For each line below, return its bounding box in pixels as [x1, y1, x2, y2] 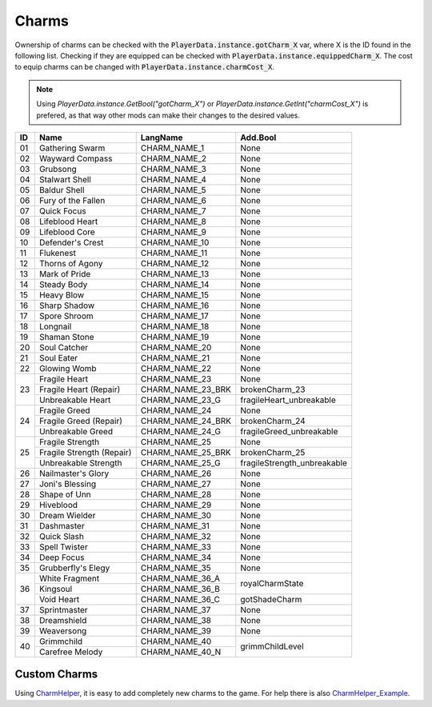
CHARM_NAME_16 [140, 300, 210, 311]
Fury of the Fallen [38, 194, 106, 206]
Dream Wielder [38, 509, 96, 521]
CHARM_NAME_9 [140, 226, 207, 238]
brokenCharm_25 [240, 446, 306, 457]
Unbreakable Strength [38, 457, 122, 468]
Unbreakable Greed [38, 425, 114, 437]
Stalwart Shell [38, 174, 91, 185]
